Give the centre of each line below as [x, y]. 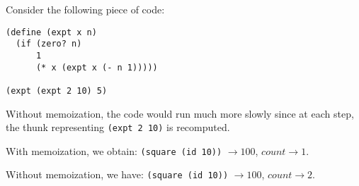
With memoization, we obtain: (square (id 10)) [114, 150]
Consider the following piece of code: [85, 9]
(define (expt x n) [51, 32]
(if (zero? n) [49, 44]
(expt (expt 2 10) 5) [57, 91]
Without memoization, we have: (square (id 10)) [117, 174]
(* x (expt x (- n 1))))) [97, 67]
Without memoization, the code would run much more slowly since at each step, [180, 113]
